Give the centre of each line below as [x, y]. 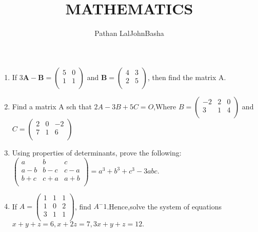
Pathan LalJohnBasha [129, 33]
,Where [165, 106]
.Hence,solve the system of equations [164, 206]
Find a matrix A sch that [52, 106]
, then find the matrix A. [187, 77]
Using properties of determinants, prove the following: [97, 152]
